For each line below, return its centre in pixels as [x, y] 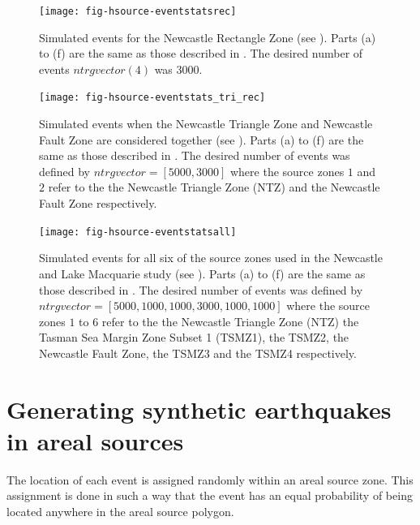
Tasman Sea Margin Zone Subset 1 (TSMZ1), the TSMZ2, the [194, 337]
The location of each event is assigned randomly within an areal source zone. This [210, 479]
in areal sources [95, 440]
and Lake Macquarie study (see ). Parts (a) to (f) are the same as [202, 273]
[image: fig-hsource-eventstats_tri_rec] [152, 98]
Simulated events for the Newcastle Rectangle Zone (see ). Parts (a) [208, 37]
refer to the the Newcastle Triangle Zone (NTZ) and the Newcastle [214, 187]
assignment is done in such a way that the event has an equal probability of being [210, 495]
